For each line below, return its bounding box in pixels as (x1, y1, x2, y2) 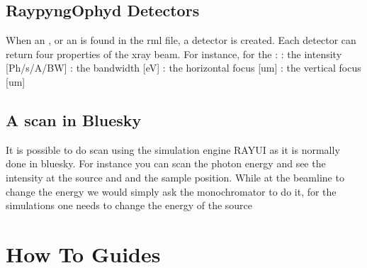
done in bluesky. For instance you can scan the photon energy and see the (6, 156, 326, 171)
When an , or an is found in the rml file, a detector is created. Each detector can (6, 33, 356, 48)
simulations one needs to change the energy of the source (6, 198, 253, 213)
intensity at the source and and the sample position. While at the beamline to (6, 169, 344, 184)
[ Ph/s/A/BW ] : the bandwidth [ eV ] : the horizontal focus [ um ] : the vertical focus (6, 60, 361, 75)
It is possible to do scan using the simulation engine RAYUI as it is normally (6, 142, 340, 157)
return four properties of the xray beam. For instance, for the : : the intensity (6, 46, 342, 61)
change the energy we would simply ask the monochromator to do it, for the (6, 184, 337, 199)
